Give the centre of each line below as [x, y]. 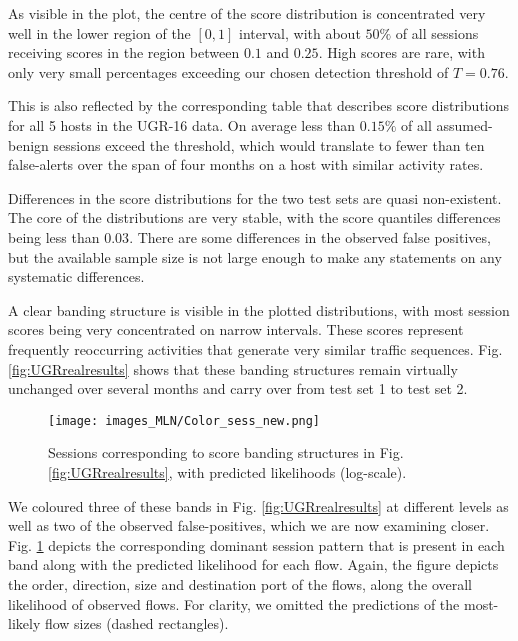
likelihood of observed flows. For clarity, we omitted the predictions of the [234, 603]
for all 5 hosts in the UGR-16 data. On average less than [182, 124]
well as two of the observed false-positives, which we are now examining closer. [249, 525]
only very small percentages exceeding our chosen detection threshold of [228, 71]
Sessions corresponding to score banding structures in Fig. [226, 452]
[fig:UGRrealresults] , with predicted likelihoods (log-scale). [227, 471]
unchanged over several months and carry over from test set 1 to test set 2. [238, 388]
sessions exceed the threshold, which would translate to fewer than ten [269, 144]
